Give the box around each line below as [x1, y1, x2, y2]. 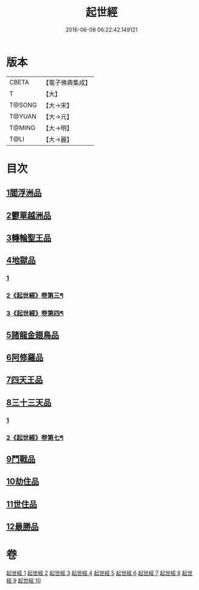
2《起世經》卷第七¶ [6, 433, 64, 442]
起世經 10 [18, 577, 41, 585]
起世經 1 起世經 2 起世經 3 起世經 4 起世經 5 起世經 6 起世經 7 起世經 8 [6, 569, 181, 577]
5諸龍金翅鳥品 [6, 330, 59, 340]
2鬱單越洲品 [6, 210, 51, 220]
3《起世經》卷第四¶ [6, 309, 64, 317]
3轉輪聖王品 [6, 233, 51, 243]
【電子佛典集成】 [42, 78, 92, 87]
